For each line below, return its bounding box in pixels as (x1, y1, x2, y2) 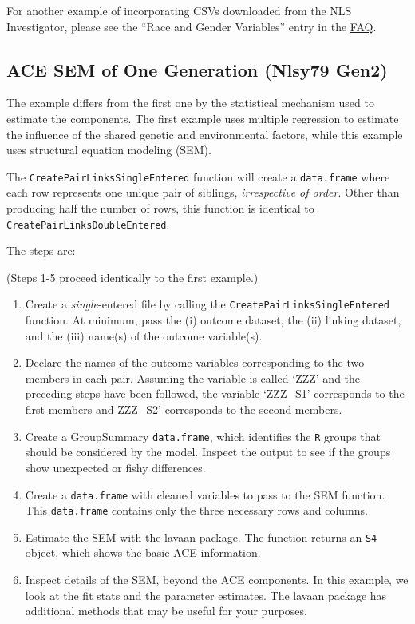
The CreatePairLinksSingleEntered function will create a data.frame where (6, 168, 390, 185)
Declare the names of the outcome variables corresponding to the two (25, 354, 365, 371)
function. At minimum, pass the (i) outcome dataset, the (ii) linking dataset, (25, 312, 401, 328)
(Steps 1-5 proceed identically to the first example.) (6, 268, 259, 285)
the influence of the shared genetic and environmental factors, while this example (6, 125, 403, 142)
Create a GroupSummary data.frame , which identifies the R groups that (25, 427, 381, 444)
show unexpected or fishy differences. (25, 459, 206, 475)
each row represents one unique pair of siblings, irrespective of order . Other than (6, 184, 400, 201)
